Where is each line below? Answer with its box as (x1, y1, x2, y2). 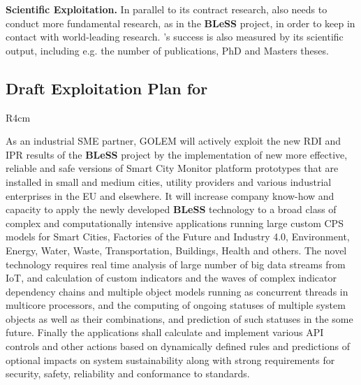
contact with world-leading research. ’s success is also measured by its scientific (6, 29, 344, 44)
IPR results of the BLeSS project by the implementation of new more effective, (6, 147, 348, 161)
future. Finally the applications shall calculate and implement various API (6, 325, 324, 340)
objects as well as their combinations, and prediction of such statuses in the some (6, 311, 353, 326)
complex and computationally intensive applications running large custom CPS (6, 215, 344, 230)
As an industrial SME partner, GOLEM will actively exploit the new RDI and (6, 133, 341, 148)
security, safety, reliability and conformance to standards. (6, 366, 250, 381)
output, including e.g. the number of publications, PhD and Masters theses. (6, 43, 329, 57)
